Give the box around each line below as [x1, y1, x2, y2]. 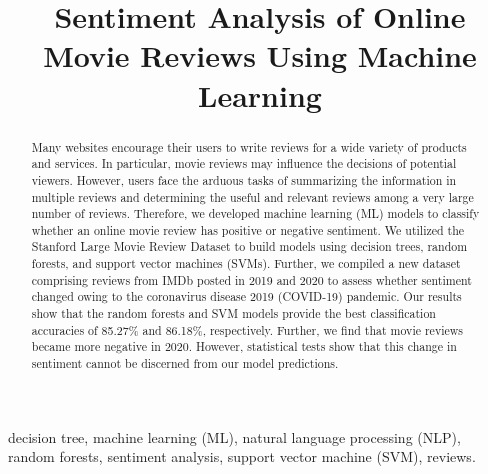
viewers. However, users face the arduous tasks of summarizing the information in [31, 171, 457, 188]
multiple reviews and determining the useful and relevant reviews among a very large [31, 188, 474, 205]
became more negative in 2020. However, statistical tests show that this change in [31, 338, 457, 355]
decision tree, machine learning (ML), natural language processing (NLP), [8, 426, 461, 447]
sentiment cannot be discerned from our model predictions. [31, 355, 339, 372]
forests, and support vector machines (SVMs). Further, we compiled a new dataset [31, 255, 461, 272]
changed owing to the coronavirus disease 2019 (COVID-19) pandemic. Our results [31, 288, 462, 305]
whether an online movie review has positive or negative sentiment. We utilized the [31, 221, 465, 238]
